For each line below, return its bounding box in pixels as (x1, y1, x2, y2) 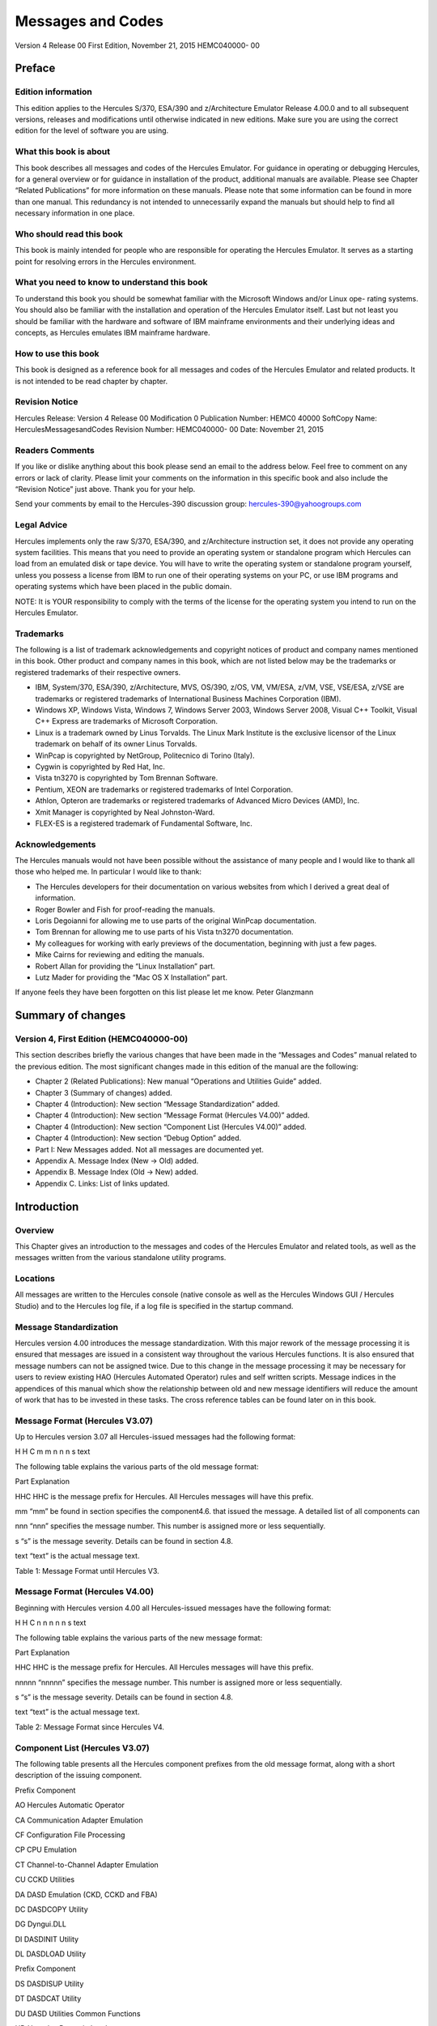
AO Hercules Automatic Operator (15, 1800, 125, 1810)
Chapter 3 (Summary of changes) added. (35, 1088, 173, 1097)
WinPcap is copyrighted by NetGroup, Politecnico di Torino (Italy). (35, 750, 255, 760)
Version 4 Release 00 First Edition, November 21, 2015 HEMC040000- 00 (15, 41, 261, 50)
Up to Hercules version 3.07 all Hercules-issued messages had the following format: (15, 1432, 296, 1442)
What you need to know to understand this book (15, 276, 208, 288)
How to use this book (15, 348, 100, 359)
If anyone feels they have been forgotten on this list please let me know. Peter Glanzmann (15, 987, 314, 997)
